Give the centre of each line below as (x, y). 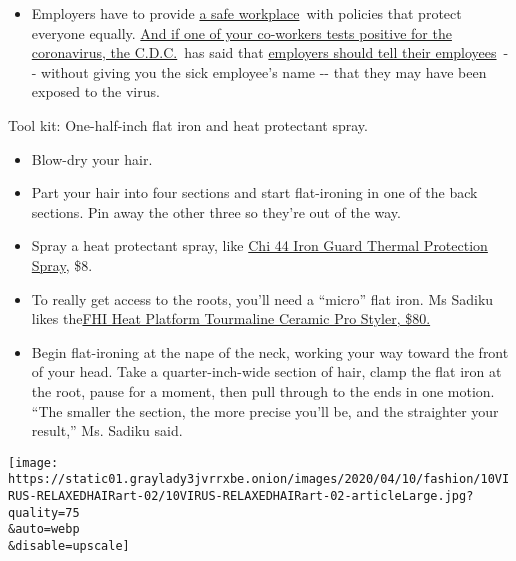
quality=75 (44, 512)
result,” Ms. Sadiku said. (107, 430)
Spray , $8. (62, 264)
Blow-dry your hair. (92, 158)
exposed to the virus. (95, 91)
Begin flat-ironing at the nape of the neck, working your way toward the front (270, 351)
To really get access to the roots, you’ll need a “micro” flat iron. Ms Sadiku (262, 298)
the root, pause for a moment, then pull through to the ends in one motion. (263, 390)
